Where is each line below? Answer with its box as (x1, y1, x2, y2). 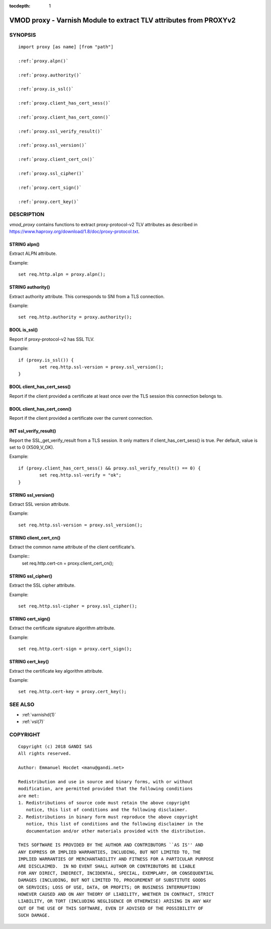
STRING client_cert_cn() (9, 534, 61, 540)
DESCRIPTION (9, 211, 45, 218)
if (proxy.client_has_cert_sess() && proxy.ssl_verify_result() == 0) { (18, 465, 201, 471)
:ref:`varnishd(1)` (22, 711, 56, 717)
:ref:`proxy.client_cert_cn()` (18, 156, 95, 162)
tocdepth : (9, 3, 31, 9)
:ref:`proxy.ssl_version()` (18, 142, 87, 148)
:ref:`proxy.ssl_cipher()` (18, 171, 85, 176)
